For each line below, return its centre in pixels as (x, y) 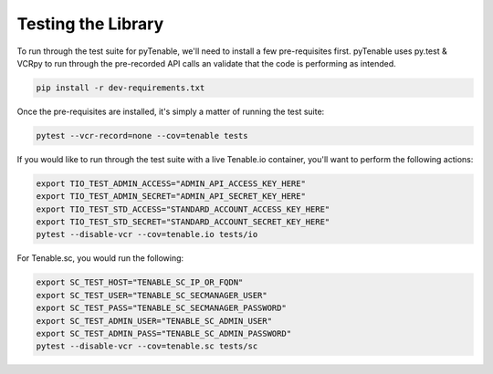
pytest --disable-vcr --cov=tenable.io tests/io (147, 234)
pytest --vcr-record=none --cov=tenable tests (142, 135)
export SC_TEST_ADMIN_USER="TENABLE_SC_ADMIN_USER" (154, 321)
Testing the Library (90, 24)
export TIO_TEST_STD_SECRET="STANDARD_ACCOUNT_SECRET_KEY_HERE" (183, 222)
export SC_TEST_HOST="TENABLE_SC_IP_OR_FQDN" (140, 282)
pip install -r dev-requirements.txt (121, 88)
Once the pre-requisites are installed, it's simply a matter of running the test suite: (171, 111)
